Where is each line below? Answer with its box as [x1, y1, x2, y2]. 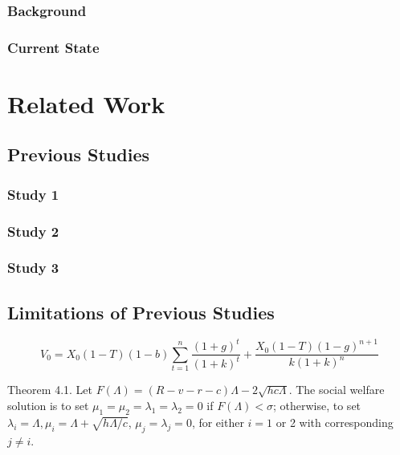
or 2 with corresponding [276, 413, 394, 430]
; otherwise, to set [272, 397, 361, 414]
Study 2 [7, 221, 59, 241]
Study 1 [7, 184, 59, 204]
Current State [7, 37, 100, 57]
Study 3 [7, 258, 59, 278]
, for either [191, 413, 244, 430]
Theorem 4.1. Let [7, 381, 92, 398]
